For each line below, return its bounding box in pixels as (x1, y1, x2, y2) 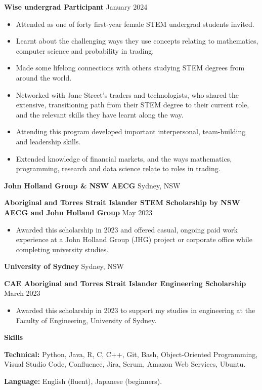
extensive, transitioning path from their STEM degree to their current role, (16, 99, 249, 110)
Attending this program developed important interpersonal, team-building (16, 126, 246, 137)
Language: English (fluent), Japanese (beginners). (4, 376, 162, 386)
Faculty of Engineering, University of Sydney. (16, 315, 157, 325)
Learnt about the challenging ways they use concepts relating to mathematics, (16, 35, 258, 46)
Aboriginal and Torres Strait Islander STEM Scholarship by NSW (4, 197, 240, 208)
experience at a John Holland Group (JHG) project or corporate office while (16, 234, 252, 245)
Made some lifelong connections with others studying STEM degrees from (16, 62, 245, 73)
